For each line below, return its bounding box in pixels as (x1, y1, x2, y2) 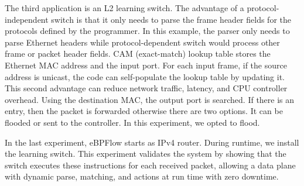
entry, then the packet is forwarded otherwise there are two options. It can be (5, 105, 283, 117)
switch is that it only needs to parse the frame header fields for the (51, 13, 291, 25)
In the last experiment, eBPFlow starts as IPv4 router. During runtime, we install (5, 136, 299, 148)
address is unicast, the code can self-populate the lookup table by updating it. (5, 70, 285, 82)
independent (5, 13, 49, 25)
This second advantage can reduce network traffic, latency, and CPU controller (5, 82, 288, 94)
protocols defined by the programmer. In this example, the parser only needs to (5, 25, 290, 37)
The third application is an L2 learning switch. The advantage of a (5, 2, 244, 13)
